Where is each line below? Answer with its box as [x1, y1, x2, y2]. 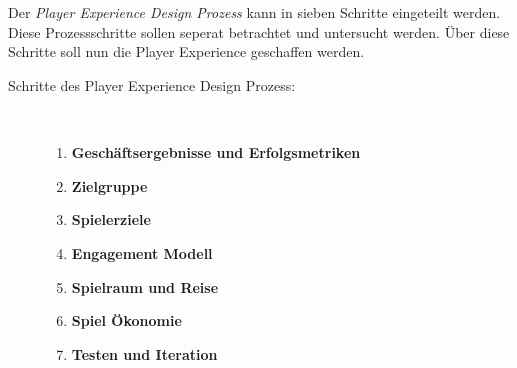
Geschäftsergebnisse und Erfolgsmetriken [71, 142, 361, 163]
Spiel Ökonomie [71, 310, 182, 331]
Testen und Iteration [71, 343, 218, 364]
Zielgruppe [71, 175, 148, 196]
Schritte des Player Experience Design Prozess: [8, 74, 296, 95]
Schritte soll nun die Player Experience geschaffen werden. [8, 41, 365, 62]
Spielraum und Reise [71, 276, 219, 297]
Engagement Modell [71, 242, 213, 263]
